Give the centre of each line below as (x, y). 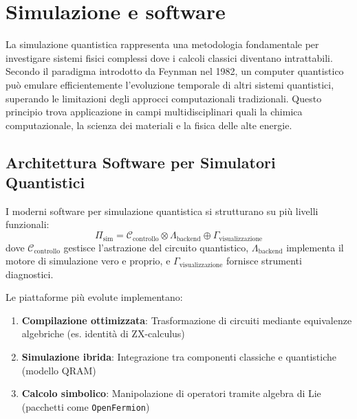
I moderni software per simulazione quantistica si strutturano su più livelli (162, 211)
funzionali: (28, 224)
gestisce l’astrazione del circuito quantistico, (156, 247)
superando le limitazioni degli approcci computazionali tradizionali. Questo (164, 98)
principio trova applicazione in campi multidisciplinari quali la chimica (154, 112)
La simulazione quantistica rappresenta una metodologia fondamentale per (162, 44)
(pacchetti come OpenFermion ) (86, 406)
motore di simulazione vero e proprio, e (88, 261)
